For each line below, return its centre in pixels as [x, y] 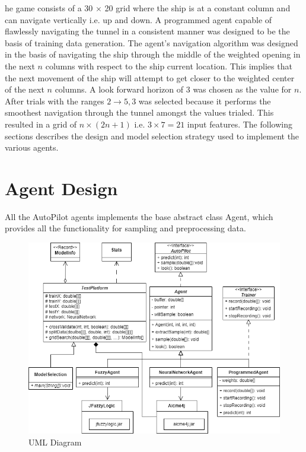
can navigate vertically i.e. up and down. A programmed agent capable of [138, 19]
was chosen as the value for [242, 89]
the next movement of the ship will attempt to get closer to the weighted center [150, 77]
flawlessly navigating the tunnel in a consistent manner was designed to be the [147, 31]
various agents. [32, 147]
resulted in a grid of [41, 124]
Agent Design [61, 188]
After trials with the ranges [55, 101]
